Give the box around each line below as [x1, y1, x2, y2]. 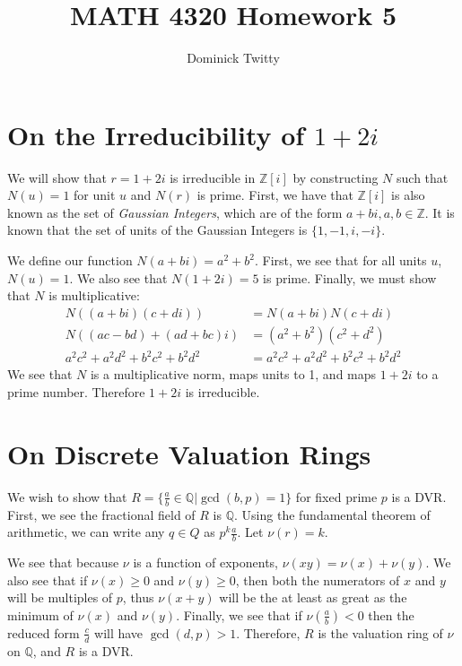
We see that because [7, 552, 119, 571]
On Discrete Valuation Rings [7, 435, 371, 471]
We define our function [7, 251, 133, 270]
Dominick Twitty [187, 48, 280, 67]
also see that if [7, 570, 88, 589]
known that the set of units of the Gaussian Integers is [7, 221, 308, 239]
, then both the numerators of [235, 570, 400, 589]
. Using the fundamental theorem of [234, 505, 431, 523]
